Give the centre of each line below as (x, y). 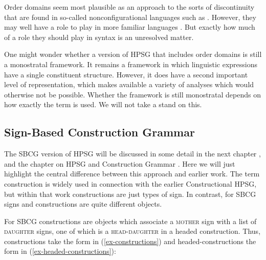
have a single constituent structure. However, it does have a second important (126, 74)
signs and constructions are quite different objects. (83, 204)
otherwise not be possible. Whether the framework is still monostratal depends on (133, 94)
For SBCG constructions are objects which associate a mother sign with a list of (130, 221)
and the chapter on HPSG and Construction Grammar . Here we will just (120, 163)
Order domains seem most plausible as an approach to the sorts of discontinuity (129, 7)
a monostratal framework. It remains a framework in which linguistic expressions (131, 64)
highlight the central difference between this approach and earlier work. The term (132, 174)
